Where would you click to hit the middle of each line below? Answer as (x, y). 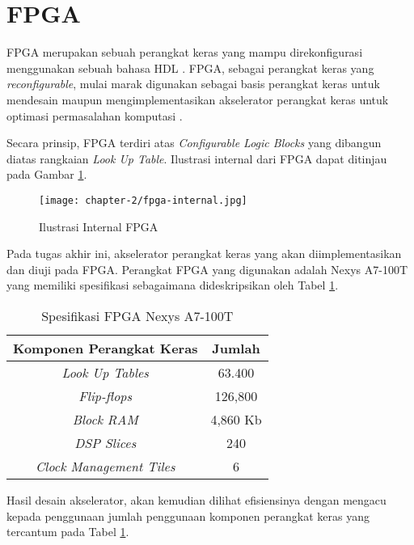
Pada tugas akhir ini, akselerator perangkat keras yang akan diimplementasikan (204, 253)
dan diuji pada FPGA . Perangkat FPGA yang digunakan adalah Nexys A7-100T (207, 269)
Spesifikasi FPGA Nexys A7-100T (137, 315)
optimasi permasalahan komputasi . (95, 115)
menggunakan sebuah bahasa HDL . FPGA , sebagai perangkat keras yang (190, 68)
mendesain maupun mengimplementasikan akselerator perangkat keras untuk (198, 99)
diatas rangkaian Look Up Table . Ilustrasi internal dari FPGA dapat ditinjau (197, 158)
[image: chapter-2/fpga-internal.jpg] (143, 200)
